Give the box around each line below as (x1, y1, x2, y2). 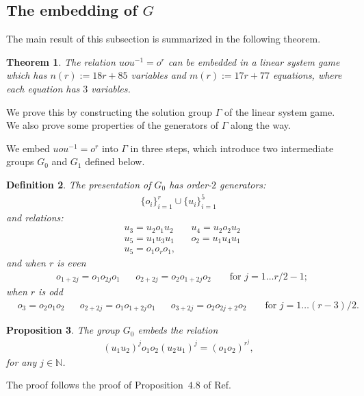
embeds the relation (138, 323, 218, 337)
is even (57, 255, 86, 269)
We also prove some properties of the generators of (6, 118, 219, 132)
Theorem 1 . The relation (6, 54, 116, 69)
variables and (131, 68, 186, 82)
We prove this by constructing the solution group (6, 104, 212, 119)
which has (6, 68, 47, 82)
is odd (38, 284, 63, 298)
